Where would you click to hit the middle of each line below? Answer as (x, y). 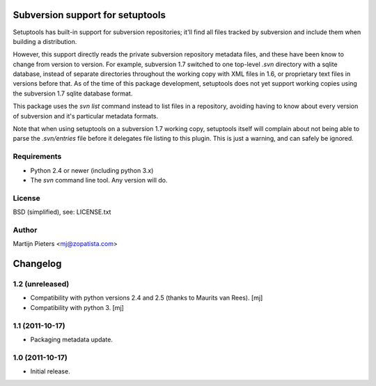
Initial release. (50, 371)
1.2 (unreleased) (41, 284)
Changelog (37, 264)
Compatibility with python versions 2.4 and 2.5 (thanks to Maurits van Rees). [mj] (147, 298)
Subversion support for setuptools (89, 15)
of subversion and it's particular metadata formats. (86, 116)
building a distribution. (45, 41)
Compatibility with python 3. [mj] (77, 307)
